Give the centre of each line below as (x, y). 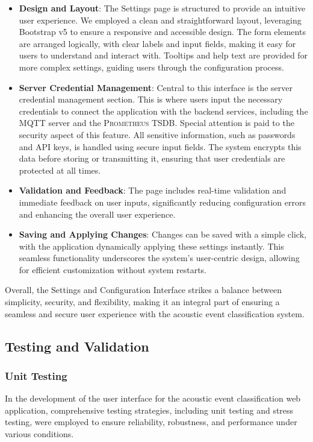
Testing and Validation (77, 346)
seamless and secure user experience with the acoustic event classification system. (155, 313)
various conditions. (39, 434)
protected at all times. (60, 170)
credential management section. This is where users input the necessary (151, 99)
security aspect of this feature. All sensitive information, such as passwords (157, 134)
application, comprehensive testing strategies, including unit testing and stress (149, 410)
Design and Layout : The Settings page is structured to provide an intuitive (162, 8)
